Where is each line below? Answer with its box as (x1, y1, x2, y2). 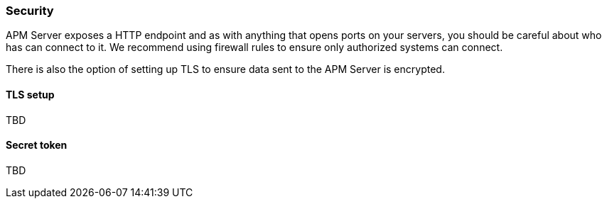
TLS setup (6, 88, 55, 101)
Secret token (6, 139, 68, 152)
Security (6, 4, 54, 18)
